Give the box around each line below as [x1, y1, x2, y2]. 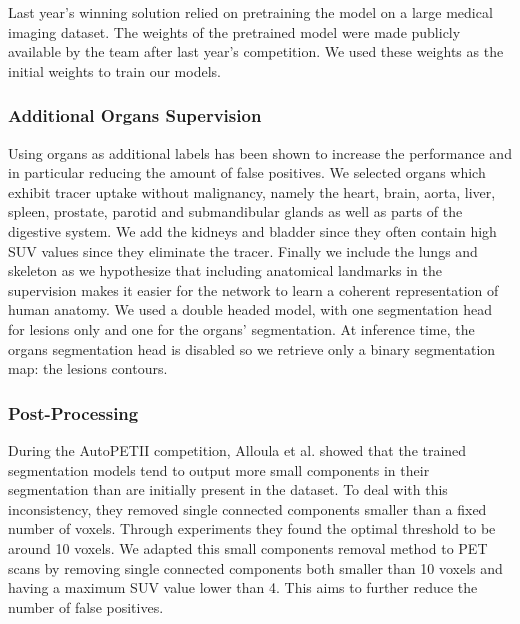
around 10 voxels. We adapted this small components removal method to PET [8, 537, 488, 558]
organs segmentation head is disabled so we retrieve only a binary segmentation [8, 338, 496, 359]
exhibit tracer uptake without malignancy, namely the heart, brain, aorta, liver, [8, 181, 496, 202]
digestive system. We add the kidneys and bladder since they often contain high [8, 220, 497, 241]
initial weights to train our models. [8, 60, 221, 81]
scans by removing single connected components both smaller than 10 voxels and [8, 557, 503, 578]
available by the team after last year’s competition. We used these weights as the [8, 41, 504, 62]
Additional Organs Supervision [8, 103, 262, 128]
